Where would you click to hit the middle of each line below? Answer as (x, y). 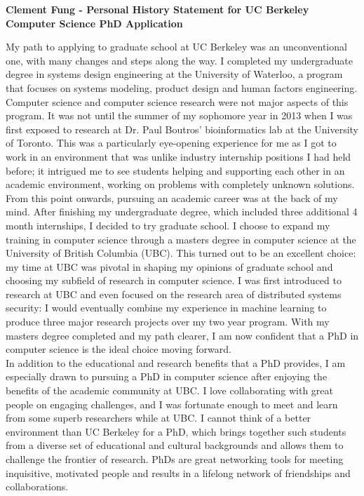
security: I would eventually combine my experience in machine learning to (166, 308)
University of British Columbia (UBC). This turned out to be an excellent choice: (181, 253)
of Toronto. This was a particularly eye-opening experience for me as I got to (171, 143)
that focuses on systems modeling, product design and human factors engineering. (182, 87)
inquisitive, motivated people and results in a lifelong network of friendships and (178, 472)
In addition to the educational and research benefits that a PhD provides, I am (176, 362)
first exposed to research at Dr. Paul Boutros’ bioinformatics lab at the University (182, 129)
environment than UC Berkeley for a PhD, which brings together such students (176, 431)
